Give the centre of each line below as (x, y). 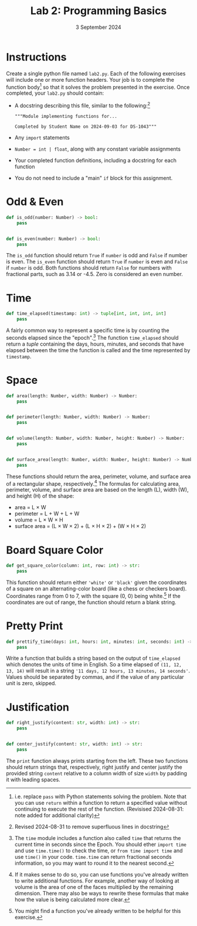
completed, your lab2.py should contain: (55, 93)
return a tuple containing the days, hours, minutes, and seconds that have (95, 344)
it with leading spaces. (33, 779)
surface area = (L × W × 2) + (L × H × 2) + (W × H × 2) (80, 526)
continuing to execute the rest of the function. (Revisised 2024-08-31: (99, 809)
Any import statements (42, 137)
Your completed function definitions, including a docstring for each (96, 160)
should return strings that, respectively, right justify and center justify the (94, 767)
